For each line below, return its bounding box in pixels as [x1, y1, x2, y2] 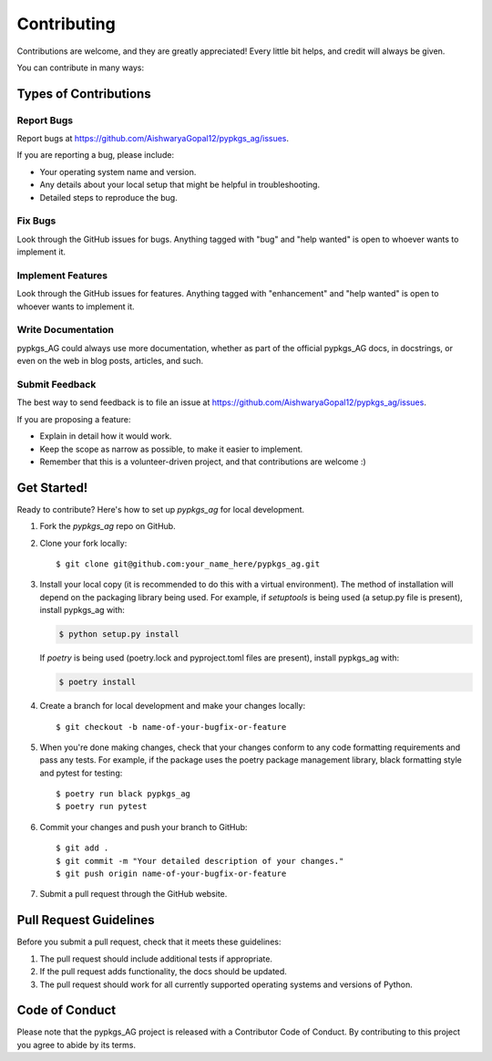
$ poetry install [58, 677, 137, 688]
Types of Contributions [16, 86, 151, 101]
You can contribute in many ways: [16, 62, 145, 73]
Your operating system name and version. [39, 166, 197, 177]
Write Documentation [16, 324, 114, 337]
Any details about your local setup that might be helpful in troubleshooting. [39, 179, 321, 191]
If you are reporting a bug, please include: [16, 150, 175, 161]
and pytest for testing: [39, 767, 123, 778]
